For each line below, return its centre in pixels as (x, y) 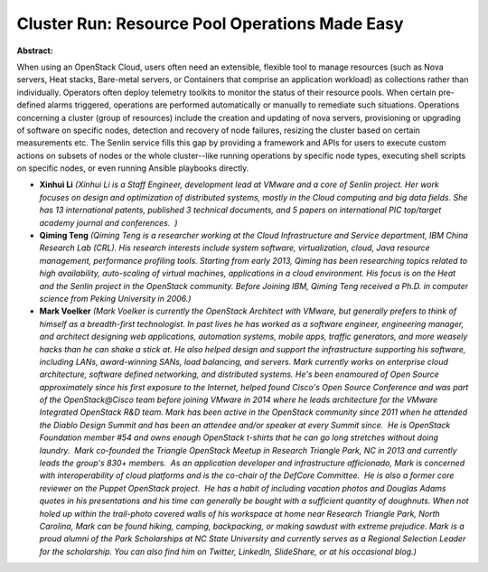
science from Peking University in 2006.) (115, 298)
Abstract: (35, 51)
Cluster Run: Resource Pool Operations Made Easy (210, 23)
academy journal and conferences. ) (108, 222)
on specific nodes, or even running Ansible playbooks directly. (133, 168)
